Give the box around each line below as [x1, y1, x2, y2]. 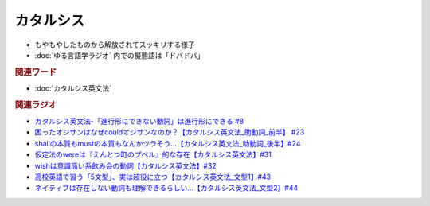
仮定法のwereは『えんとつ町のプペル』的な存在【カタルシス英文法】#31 [34, 150, 272, 159]
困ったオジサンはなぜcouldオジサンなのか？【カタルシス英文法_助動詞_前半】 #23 [34, 127, 305, 137]
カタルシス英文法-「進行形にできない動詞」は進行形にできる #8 [34, 116, 244, 126]
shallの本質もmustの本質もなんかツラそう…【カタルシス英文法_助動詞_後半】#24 [34, 138, 301, 148]
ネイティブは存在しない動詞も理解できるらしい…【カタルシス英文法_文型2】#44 [34, 183, 299, 192]
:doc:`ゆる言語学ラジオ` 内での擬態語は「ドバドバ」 [34, 50, 205, 60]
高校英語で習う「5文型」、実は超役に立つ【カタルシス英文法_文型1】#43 [34, 172, 271, 181]
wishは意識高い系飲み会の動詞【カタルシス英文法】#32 [34, 161, 217, 170]
